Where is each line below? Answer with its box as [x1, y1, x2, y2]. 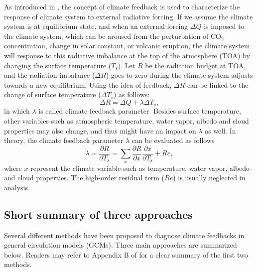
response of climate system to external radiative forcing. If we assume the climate [4, 11, 253, 21]
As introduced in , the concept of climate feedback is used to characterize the [4, 1, 240, 11]
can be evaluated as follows [131, 135, 215, 145]
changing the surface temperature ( [4, 60, 112, 70]
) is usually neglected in [173, 172, 246, 183]
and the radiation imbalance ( [4, 70, 95, 80]
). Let [118, 60, 135, 70]
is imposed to [204, 21, 245, 31]
